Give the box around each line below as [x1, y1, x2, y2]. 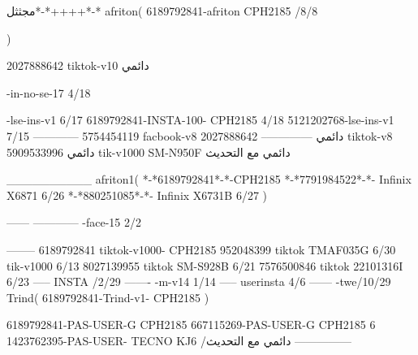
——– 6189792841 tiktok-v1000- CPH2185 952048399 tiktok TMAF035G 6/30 [6, 240, 396, 258]
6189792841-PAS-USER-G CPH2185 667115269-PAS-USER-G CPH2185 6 [6, 316, 376, 333]
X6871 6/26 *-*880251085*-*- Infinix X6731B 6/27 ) [6, 186, 268, 203]
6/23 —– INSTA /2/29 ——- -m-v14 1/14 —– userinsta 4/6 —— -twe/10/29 [6, 273, 391, 290]
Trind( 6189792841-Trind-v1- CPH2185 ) [6, 288, 209, 305]
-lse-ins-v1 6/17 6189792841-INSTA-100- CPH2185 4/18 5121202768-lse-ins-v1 [6, 111, 394, 128]
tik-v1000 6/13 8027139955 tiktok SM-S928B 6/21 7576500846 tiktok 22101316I [6, 257, 403, 274]
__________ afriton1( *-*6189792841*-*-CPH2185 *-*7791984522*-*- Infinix [6, 171, 412, 188]
